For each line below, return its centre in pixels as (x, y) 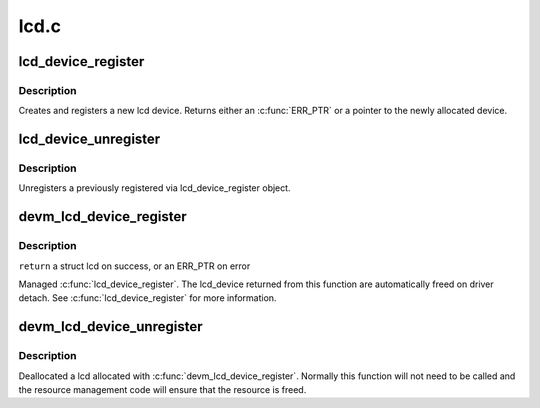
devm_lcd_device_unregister (110, 326)
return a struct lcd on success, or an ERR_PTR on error (134, 266)
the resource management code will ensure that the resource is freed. (162, 389)
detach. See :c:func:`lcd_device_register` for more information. (147, 298)
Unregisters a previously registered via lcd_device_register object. (154, 188)
